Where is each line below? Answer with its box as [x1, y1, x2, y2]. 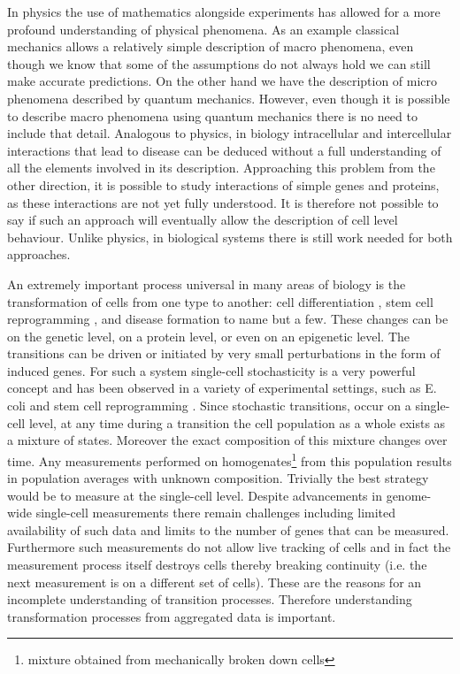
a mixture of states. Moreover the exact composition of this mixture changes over [7, 431, 448, 449]
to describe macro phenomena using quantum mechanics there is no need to [7, 106, 418, 125]
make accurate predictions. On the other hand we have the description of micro [7, 72, 438, 90]
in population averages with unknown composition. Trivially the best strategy [7, 469, 429, 487]
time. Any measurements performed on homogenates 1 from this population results [7, 448, 452, 470]
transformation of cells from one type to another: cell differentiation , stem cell [7, 292, 433, 310]
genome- [386, 486, 432, 504]
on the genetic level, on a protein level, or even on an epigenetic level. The [7, 326, 410, 345]
